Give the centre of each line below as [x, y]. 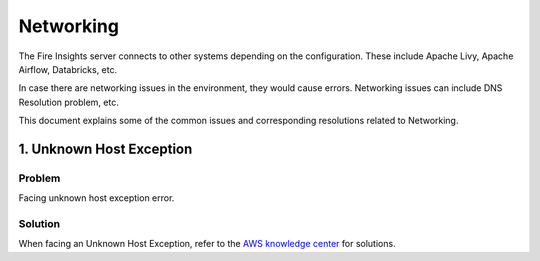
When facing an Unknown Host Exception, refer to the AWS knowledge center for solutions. [207, 244]
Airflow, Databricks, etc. [68, 69]
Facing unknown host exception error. [96, 198]
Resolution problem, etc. [68, 102]
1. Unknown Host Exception [105, 148]
